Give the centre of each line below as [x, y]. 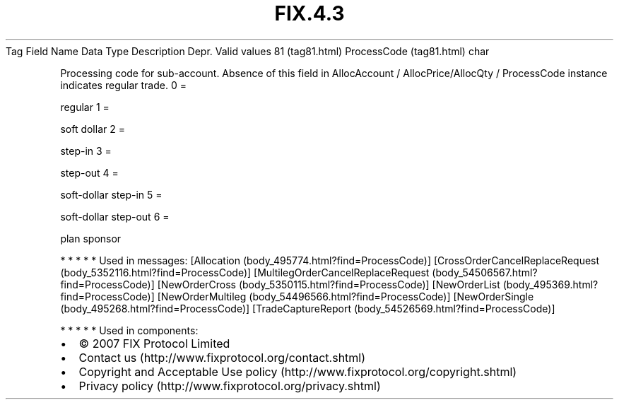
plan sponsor [91, 238]
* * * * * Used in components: [129, 330]
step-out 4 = [89, 172]
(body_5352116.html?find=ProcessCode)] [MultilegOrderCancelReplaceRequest [245, 272]
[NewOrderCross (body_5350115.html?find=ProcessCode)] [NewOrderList [329, 284]
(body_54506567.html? [485, 272]
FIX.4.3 [309, 13]
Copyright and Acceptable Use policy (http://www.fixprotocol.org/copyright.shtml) [298, 371]
